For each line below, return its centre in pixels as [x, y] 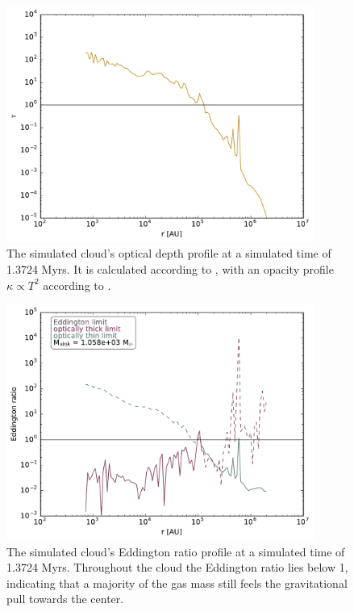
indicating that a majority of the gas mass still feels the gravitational [177, 583]
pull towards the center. [65, 599]
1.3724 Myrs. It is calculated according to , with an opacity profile [170, 268]
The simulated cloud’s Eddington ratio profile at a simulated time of [176, 551]
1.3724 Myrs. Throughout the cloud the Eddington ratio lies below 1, [177, 567]
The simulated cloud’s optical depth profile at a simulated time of [169, 253]
